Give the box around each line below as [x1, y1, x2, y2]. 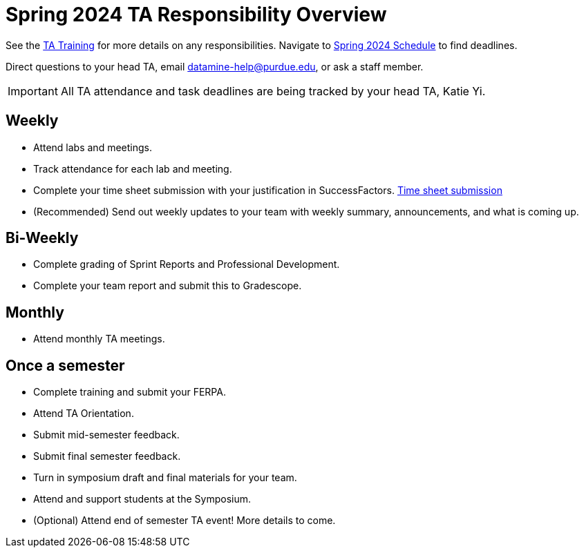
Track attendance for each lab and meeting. [33, 162, 232, 175]
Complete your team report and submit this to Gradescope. [33, 280, 302, 292]
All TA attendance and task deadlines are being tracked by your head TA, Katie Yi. [60, 84, 486, 98]
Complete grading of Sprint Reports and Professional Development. [33, 258, 340, 271]
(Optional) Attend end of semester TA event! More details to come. [33, 514, 336, 527]
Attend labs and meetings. [33, 141, 152, 153]
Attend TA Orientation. [33, 407, 134, 420]
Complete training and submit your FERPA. [33, 386, 226, 398]
